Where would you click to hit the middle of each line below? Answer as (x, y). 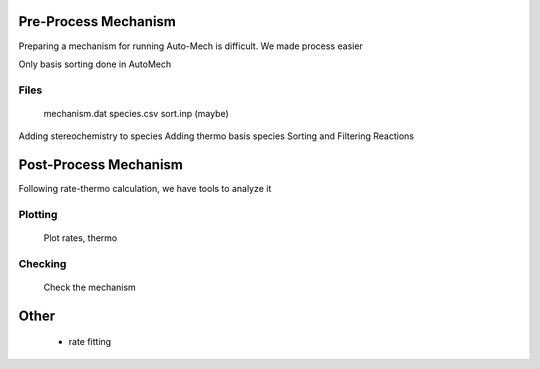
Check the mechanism (90, 287)
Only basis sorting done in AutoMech (95, 64)
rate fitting (90, 342)
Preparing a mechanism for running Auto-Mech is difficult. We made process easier (191, 46)
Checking (42, 263)
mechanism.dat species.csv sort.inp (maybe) (136, 113)
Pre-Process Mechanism (97, 21)
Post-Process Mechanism (101, 165)
